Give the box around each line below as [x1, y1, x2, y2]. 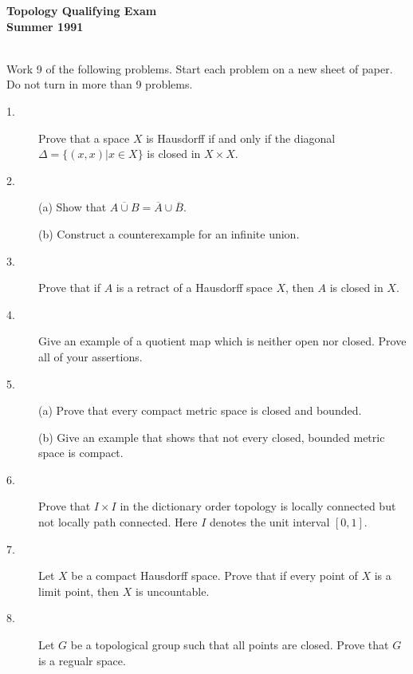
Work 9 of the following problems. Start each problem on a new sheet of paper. [6, 60, 393, 77]
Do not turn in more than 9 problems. [6, 76, 193, 93]
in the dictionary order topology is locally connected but [120, 498, 396, 514]
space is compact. [38, 444, 124, 461]
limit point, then [38, 582, 120, 599]
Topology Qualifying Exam [6, 2, 157, 18]
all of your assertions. [38, 348, 143, 365]
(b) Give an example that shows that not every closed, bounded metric [38, 428, 385, 445]
